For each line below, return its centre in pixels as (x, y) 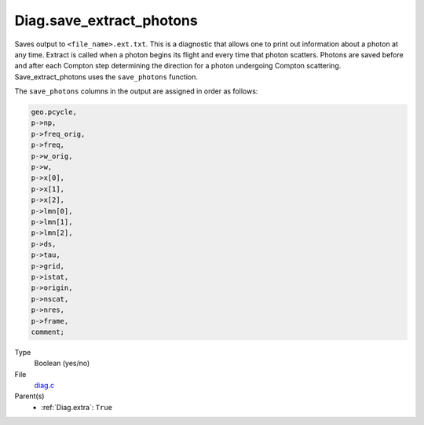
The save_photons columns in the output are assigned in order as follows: (136, 91)
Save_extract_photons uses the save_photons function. (106, 77)
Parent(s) (29, 396)
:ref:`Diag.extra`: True (77, 407)
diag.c (44, 386)
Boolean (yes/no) (62, 363)
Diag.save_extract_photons (106, 20)
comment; (48, 332)
